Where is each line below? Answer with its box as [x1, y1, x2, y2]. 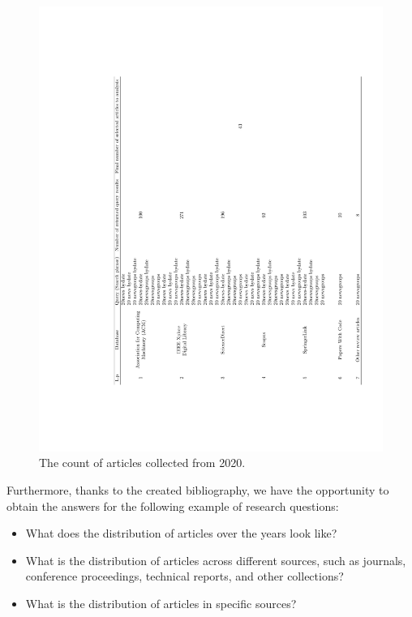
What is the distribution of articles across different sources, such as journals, [25, 551, 406, 568]
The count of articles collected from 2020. [39, 454, 246, 471]
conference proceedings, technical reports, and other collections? [25, 568, 344, 585]
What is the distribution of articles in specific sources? [25, 595, 297, 612]
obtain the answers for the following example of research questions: [6, 497, 339, 514]
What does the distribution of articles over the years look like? [25, 525, 337, 542]
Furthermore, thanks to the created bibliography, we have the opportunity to [6, 482, 389, 499]
